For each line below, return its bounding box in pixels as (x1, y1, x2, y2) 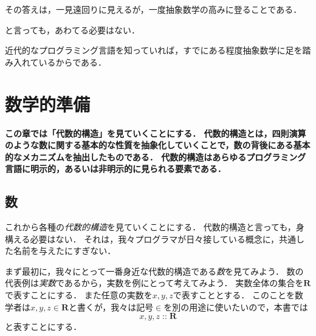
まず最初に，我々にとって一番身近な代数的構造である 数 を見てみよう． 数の (5, 264, 304, 277)
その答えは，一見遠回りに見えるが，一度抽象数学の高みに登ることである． (5, 3, 302, 15)
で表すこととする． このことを (173, 289, 295, 301)
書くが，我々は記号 (77, 300, 154, 313)
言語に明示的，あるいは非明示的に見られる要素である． (5, 162, 226, 175)
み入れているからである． (5, 55, 107, 68)
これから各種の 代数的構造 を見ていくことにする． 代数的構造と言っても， (5, 221, 296, 233)
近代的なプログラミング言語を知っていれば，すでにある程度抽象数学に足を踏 (5, 44, 311, 57)
